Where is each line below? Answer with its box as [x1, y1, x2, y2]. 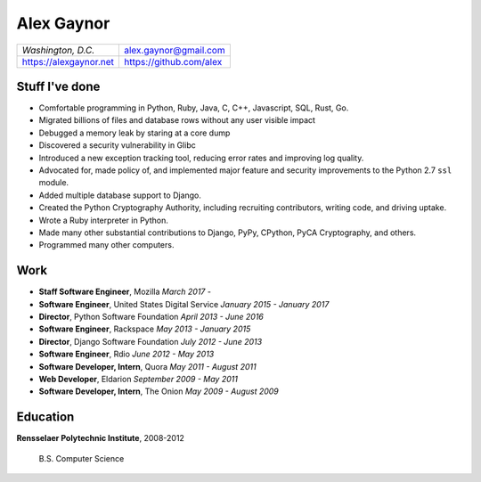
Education [16, 410, 75, 425]
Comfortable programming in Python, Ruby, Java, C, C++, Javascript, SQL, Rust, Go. [38, 102, 349, 113]
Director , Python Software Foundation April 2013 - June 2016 [38, 312, 265, 323]
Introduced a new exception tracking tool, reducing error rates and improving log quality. [38, 152, 364, 163]
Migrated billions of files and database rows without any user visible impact [38, 115, 316, 126]
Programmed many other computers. [38, 240, 175, 250]
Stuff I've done [16, 78, 101, 94]
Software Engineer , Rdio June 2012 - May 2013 [38, 348, 215, 360]
